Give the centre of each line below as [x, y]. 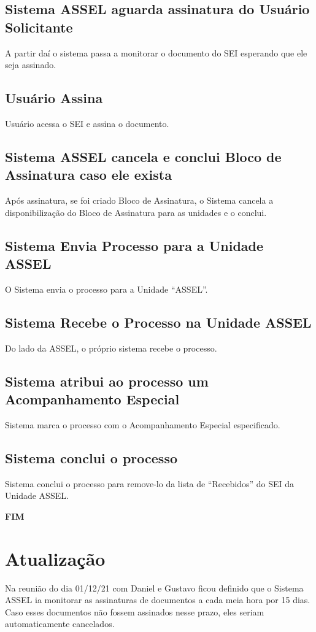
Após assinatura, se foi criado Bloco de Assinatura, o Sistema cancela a [139, 200]
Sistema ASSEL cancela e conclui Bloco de [143, 156]
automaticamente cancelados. [60, 624]
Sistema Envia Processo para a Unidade [134, 245]
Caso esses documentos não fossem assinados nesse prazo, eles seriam [135, 611]
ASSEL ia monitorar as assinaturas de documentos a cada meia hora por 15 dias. [158, 600]
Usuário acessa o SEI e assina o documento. [87, 123]
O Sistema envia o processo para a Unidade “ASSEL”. [106, 289]
